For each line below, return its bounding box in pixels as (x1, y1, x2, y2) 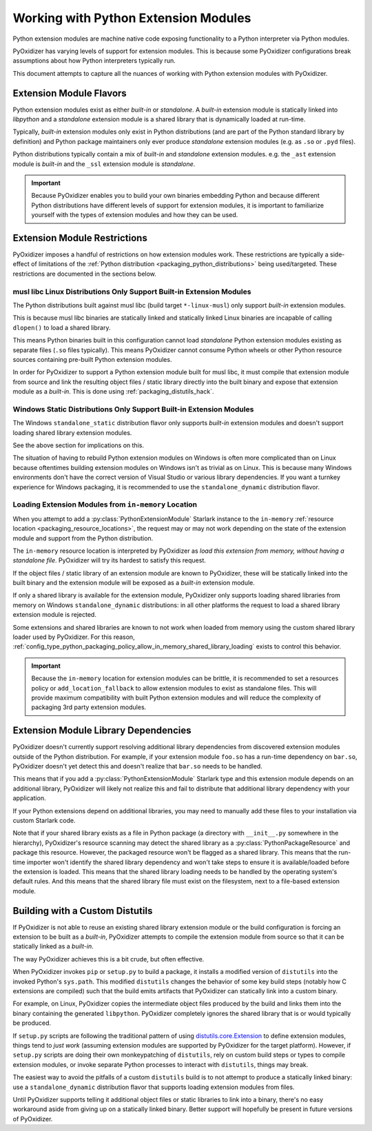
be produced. (12, 1019, 52, 1027)
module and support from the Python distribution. (12, 534, 154, 542)
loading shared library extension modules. (12, 428, 132, 437)
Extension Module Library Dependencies (12, 724, 192, 737)
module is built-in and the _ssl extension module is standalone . (12, 159, 196, 168)
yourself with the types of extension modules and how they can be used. (31, 211, 238, 219)
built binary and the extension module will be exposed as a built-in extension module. (12, 579, 255, 587)
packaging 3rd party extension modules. (31, 703, 147, 711)
